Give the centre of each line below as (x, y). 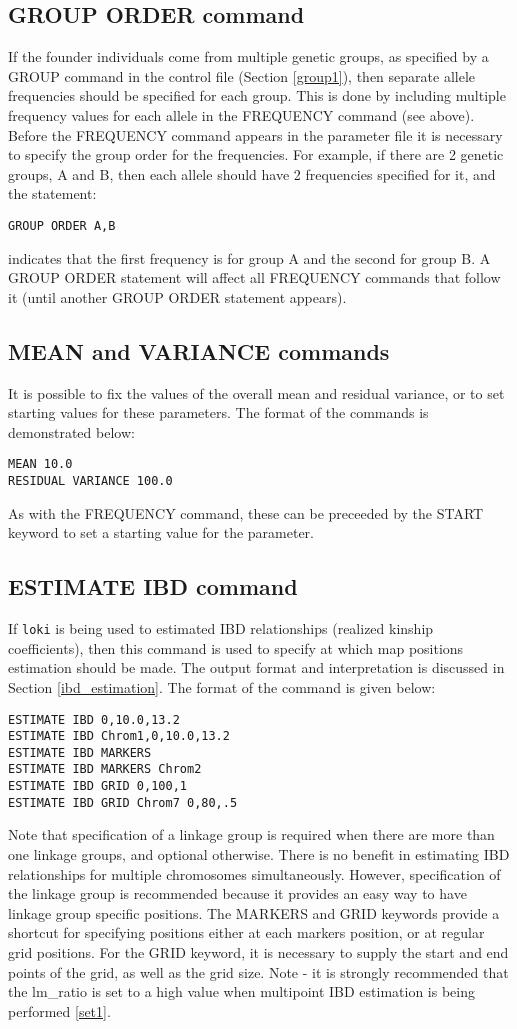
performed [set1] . (59, 1010)
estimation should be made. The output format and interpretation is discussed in (256, 667)
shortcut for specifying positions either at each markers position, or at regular (246, 932)
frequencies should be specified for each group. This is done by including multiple (257, 95)
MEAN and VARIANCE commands (199, 350)
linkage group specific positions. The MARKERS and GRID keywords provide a (254, 912)
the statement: (52, 193)
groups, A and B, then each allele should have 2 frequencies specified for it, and (252, 173)
